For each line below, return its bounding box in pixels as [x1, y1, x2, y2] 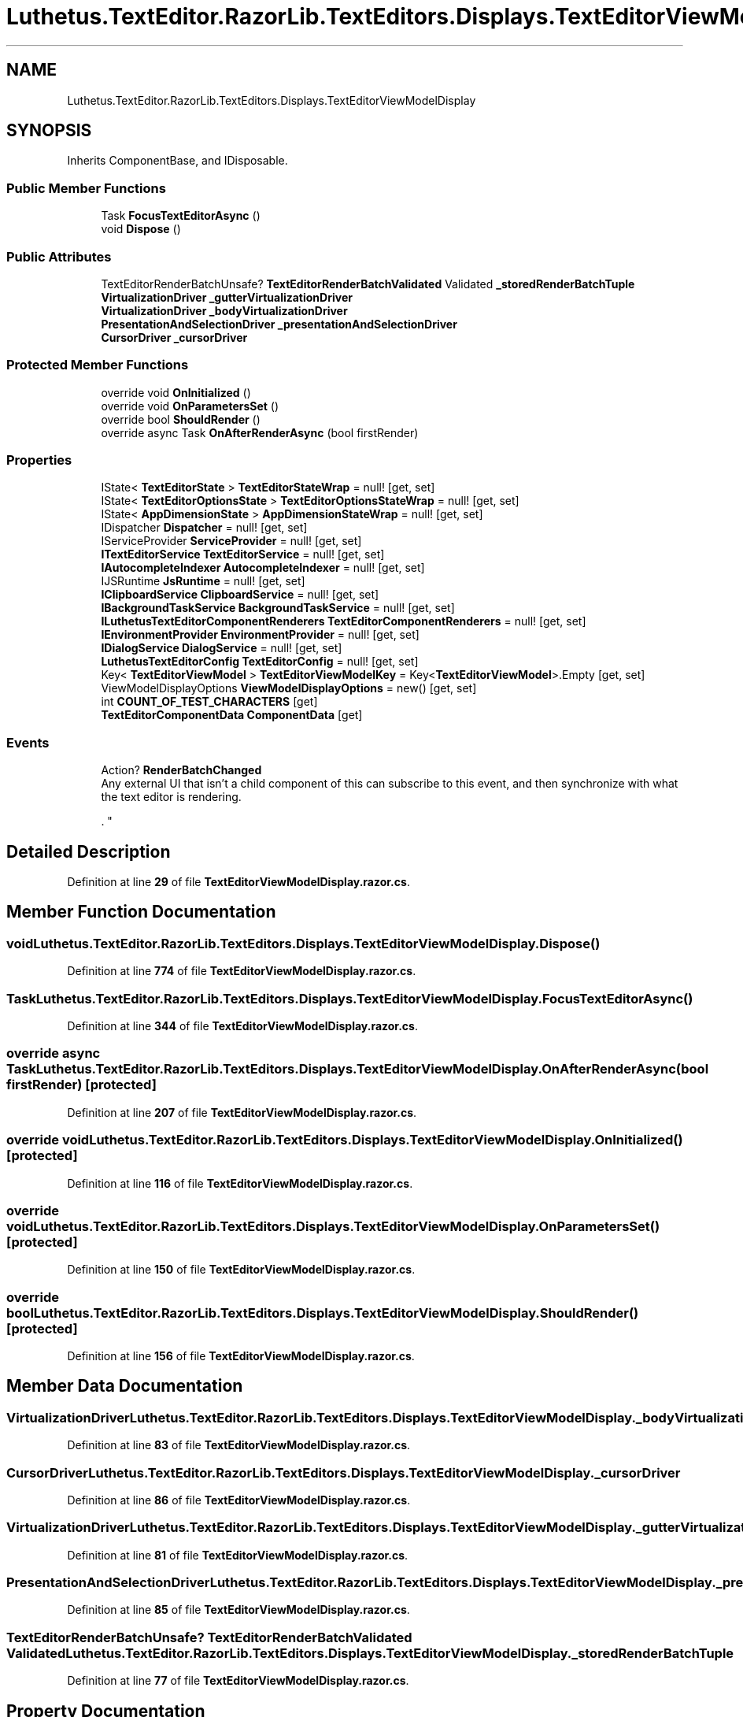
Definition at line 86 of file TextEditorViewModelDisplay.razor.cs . [67, 1493, 411, 1507]
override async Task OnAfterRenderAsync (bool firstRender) [101, 425, 419, 439]
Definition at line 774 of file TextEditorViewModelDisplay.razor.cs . [67, 964, 416, 978]
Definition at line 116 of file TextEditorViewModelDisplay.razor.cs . [67, 1176, 413, 1190]
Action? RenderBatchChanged [101, 763, 262, 777]
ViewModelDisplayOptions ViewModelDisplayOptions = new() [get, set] [101, 681, 477, 695]
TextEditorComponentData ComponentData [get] [101, 708, 363, 722]
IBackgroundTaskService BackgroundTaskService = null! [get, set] [101, 601, 455, 615]
